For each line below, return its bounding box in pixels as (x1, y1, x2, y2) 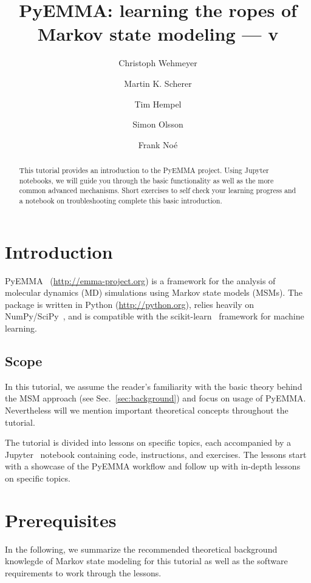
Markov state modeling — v (37, 21, 279, 46)
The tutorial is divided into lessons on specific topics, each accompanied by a (5, 436, 292, 449)
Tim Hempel (134, 97, 182, 110)
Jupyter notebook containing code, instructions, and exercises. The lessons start (5, 448, 307, 460)
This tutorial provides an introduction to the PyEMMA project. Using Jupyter (19, 165, 269, 176)
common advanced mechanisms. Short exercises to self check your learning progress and (19, 185, 296, 196)
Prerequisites (5, 507, 117, 532)
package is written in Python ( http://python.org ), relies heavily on (5, 298, 255, 310)
